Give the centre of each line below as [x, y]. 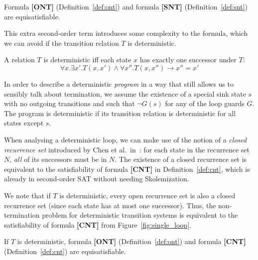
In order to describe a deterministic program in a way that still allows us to [119, 83]
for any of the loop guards [205, 103]
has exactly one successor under [188, 60]
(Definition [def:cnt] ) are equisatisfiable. [65, 251]
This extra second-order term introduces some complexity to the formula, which [126, 33]
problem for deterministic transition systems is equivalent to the [140, 215]
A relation [19, 60]
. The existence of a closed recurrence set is [181, 159]
